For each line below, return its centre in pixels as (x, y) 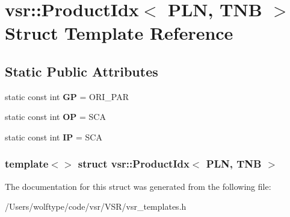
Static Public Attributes (82, 71)
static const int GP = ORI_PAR (67, 96)
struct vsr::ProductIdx (134, 164)
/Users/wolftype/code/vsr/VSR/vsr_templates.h (96, 206)
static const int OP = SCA (55, 117)
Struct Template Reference (119, 33)
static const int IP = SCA (54, 137)
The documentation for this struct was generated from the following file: (138, 186)
